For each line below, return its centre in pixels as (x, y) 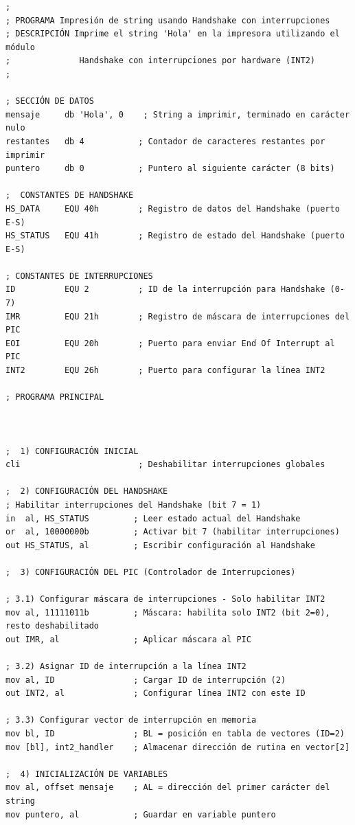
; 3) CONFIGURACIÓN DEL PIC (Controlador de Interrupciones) (151, 572)
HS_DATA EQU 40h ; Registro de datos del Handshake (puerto (173, 208)
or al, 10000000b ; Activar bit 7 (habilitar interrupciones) (173, 532)
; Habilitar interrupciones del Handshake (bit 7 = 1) (134, 505)
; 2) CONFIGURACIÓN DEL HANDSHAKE (87, 491)
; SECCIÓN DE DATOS (50, 101)
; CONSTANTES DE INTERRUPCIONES (79, 276)
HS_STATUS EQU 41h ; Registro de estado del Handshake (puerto (175, 236)
